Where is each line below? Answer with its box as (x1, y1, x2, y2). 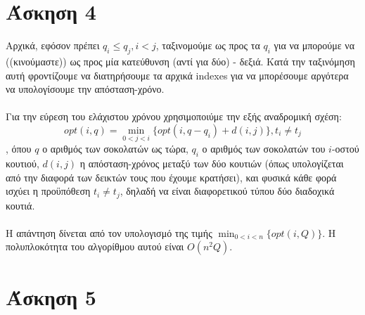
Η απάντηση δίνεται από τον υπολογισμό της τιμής (6, 225, 212, 240)
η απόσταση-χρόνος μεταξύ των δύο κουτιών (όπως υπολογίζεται (79, 155, 344, 170)
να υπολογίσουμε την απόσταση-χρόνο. (6, 82, 165, 96)
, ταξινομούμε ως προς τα (155, 38, 260, 53)
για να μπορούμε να (274, 38, 355, 53)
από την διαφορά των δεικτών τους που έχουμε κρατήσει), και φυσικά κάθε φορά (6, 169, 337, 184)
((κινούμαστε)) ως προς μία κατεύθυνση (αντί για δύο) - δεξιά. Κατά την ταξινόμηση (6, 53, 355, 68)
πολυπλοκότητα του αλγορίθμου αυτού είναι (6, 239, 184, 254)
